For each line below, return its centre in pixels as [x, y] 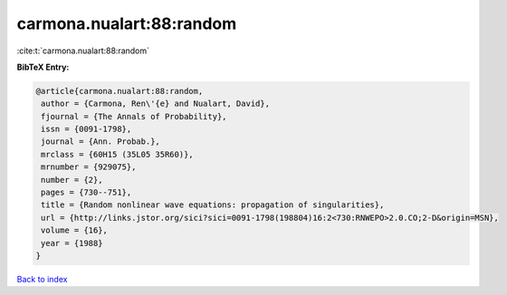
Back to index [42, 279]
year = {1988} [72, 243]
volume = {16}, [75, 230]
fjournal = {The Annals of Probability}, [134, 116]
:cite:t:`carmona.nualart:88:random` [83, 51]
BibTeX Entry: [43, 67]
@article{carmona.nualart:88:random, [120, 91]
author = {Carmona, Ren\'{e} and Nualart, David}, [156, 104]
